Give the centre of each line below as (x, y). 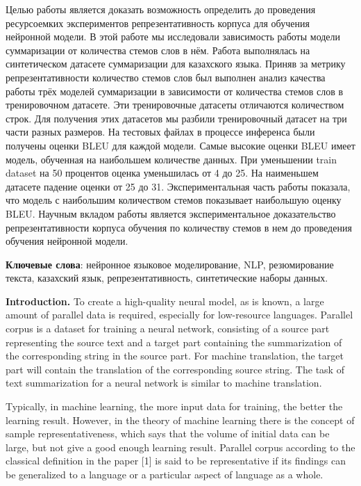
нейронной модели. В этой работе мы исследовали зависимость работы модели (173, 37)
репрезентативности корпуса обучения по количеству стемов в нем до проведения (179, 227)
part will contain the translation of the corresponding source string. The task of (175, 369)
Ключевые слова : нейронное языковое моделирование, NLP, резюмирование (170, 264)
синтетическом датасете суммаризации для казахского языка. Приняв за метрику (176, 64)
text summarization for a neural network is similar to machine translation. (164, 383)
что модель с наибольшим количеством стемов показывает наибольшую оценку (174, 200)
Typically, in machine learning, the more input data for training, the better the (174, 406)
